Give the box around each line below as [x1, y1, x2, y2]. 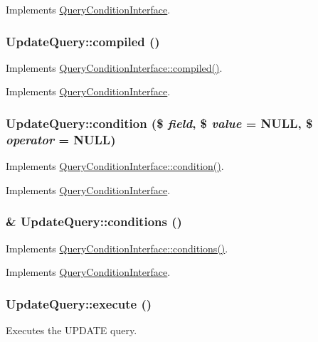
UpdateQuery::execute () [6, 294, 152, 312]
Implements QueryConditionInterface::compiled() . [6, 60, 223, 75]
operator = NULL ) [6, 130, 116, 148]
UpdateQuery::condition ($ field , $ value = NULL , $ [6, 114, 313, 132]
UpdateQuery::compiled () [6, 32, 160, 50]
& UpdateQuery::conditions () [6, 213, 182, 230]
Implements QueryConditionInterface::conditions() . [6, 240, 228, 255]
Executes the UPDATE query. [6, 322, 137, 337]
